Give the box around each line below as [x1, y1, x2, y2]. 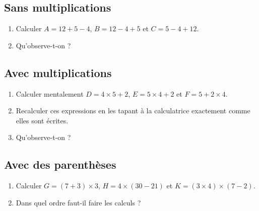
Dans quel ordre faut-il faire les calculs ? [16, 197, 141, 207]
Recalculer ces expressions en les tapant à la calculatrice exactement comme [16, 105, 250, 116]
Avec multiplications [4, 64, 112, 80]
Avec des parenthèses [4, 157, 116, 172]
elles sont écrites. [16, 115, 69, 125]
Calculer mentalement [16, 88, 84, 99]
